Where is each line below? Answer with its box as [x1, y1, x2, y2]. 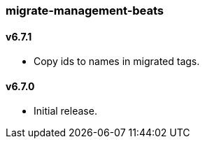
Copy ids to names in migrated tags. [34, 55, 200, 68]
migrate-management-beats [6, 3, 164, 17]
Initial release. [34, 105, 97, 117]
